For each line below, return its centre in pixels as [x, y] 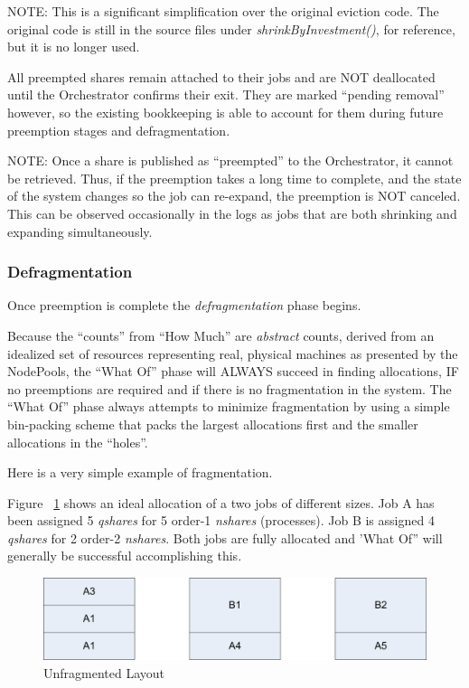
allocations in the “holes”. [78, 442]
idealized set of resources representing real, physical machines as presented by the [233, 353]
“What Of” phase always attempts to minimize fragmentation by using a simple [229, 406]
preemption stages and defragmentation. [119, 130]
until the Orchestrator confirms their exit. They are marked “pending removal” [226, 94]
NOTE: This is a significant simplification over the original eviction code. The [223, 11]
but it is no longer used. [74, 47]
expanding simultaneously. [80, 231]
